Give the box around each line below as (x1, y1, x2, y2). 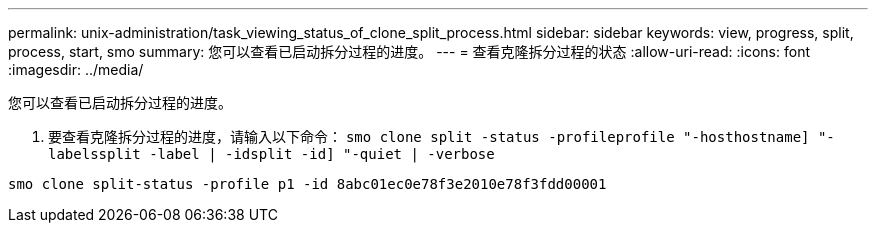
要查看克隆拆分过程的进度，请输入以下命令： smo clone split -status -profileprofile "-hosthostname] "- (48, 128, 835, 145)
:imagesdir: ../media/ (8, 61, 144, 78)
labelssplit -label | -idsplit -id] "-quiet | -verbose (48, 146, 495, 162)
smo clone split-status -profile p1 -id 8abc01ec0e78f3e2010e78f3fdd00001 (8, 176, 607, 192)
